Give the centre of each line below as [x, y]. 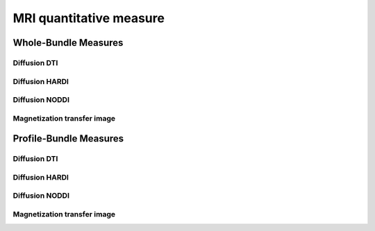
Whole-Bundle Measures [68, 43]
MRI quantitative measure [89, 18]
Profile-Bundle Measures [68, 139]
